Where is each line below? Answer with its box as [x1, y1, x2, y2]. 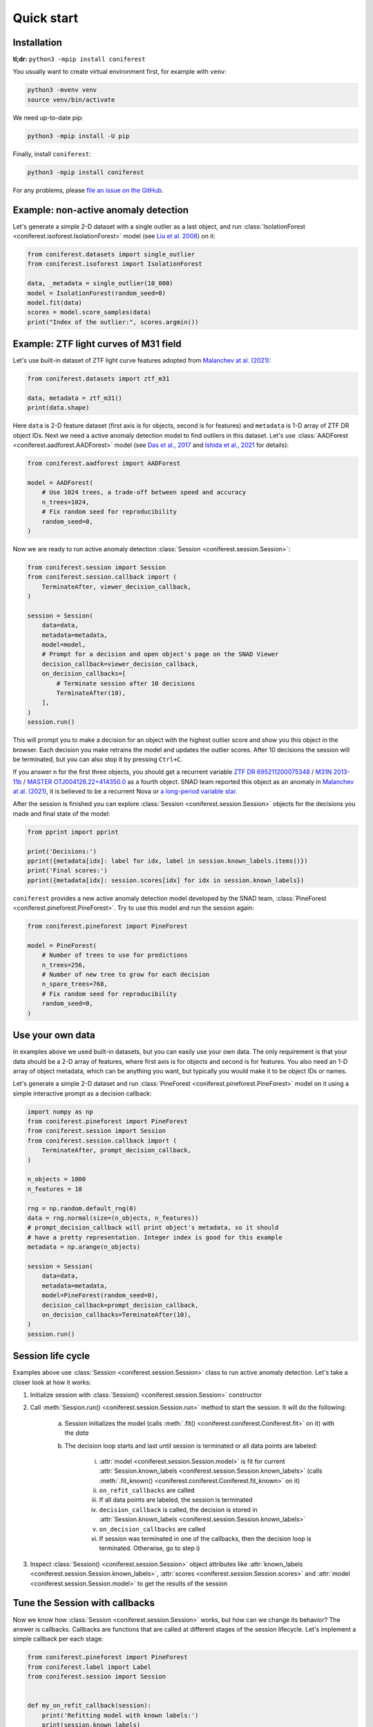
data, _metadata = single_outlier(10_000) [27, 280, 173, 287]
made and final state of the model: [12, 809, 111, 818]
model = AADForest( [27, 479, 93, 486]
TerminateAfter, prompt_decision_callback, [41, 1147, 191, 1154]
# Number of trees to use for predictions [41, 951, 188, 960]
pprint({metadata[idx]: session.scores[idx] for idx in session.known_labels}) [27, 876, 305, 884]
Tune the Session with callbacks [12, 1597, 155, 1609]
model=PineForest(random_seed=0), [41, 1292, 159, 1299]
